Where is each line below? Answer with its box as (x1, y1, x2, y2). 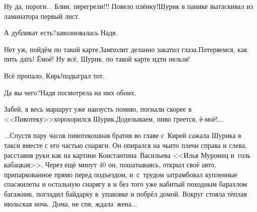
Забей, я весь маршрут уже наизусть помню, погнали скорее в (4, 104, 192, 114)
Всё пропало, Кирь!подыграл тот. (4, 70, 105, 80)
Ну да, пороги (4, 1, 47, 11)
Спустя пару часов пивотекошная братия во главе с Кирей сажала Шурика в (9, 130, 242, 141)
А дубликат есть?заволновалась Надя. (4, 27, 118, 38)
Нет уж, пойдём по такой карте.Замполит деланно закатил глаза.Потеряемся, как (4, 44, 248, 54)
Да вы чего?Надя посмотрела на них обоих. (4, 87, 136, 97)
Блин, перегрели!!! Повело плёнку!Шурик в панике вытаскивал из (54, 1, 253, 11)
